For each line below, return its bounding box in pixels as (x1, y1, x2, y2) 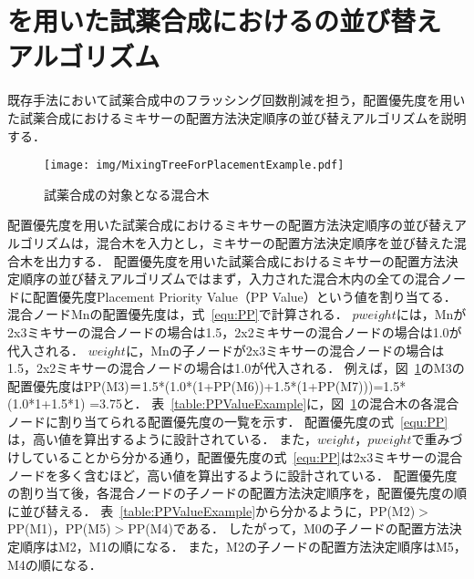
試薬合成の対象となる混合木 (44, 184, 210, 203)
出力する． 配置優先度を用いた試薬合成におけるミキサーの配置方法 (45, 251, 446, 270)
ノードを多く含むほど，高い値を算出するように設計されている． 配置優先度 (7, 465, 458, 484)
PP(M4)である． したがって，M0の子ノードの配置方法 (128, 519, 449, 538)
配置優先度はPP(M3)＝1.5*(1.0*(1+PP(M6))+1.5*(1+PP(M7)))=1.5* (7, 376, 407, 395)
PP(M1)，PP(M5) (7, 519, 111, 538)
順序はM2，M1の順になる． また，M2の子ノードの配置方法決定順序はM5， (19, 537, 467, 556)
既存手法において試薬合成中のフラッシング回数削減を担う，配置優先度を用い (7, 90, 466, 109)
